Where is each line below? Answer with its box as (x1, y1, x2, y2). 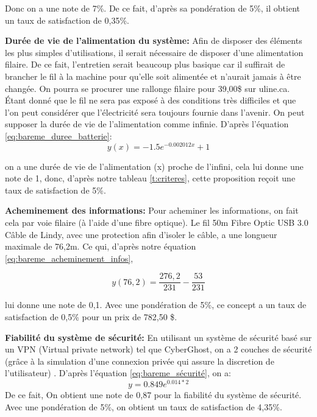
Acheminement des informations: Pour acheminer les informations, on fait (5, 204, 299, 217)
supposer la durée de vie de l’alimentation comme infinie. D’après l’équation (5, 117, 289, 130)
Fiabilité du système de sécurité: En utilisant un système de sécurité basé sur (5, 331, 312, 343)
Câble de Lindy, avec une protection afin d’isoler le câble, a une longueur (5, 228, 277, 240)
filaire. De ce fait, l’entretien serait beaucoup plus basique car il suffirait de (5, 58, 285, 71)
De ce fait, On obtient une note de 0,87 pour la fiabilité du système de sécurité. (5, 388, 302, 401)
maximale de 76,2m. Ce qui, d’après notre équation (5, 240, 196, 253)
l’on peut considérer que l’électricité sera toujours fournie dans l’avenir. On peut (5, 105, 305, 118)
